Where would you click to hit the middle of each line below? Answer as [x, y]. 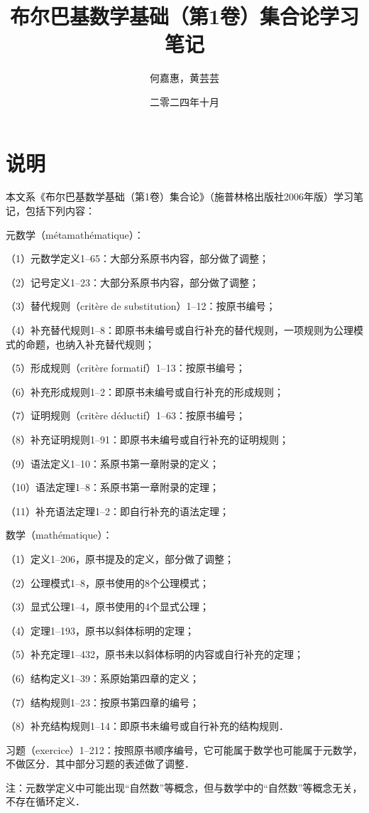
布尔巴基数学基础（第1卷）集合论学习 [184, 16]
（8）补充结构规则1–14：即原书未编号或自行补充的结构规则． [147, 726]
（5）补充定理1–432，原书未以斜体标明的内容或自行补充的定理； [155, 654]
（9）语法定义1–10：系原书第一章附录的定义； [112, 463]
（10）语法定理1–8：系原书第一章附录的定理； [112, 487]
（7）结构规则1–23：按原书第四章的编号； [103, 702]
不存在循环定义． [45, 801]
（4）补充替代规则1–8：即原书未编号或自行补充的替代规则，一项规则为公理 [180, 330]
